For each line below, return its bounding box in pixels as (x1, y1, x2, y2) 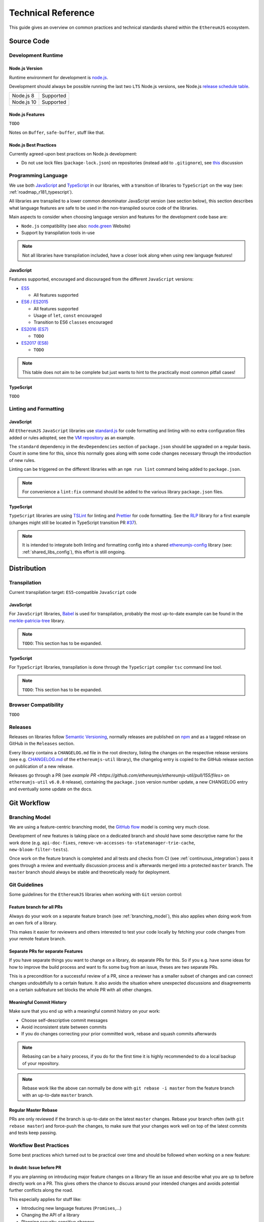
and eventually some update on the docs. (9, 786, 92, 792)
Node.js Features (9, 111, 45, 117)
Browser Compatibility (9, 701, 64, 708)
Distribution (9, 564, 46, 572)
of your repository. (22, 1060, 60, 1066)
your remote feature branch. (9, 936, 66, 941)
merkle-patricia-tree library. (9, 617, 66, 623)
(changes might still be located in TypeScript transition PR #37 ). (9, 520, 138, 525)
